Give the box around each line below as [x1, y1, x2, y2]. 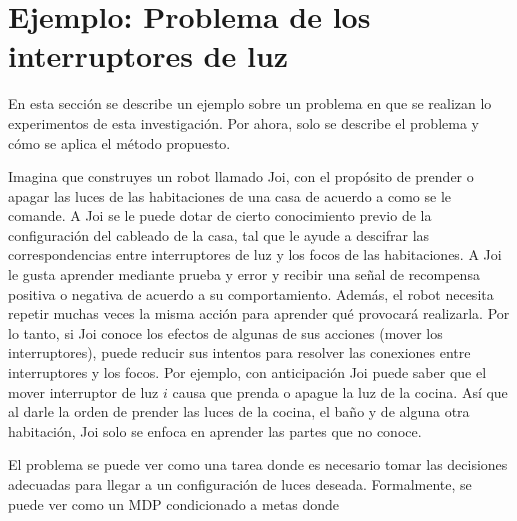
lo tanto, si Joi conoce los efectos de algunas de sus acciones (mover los [8, 322, 443, 343]
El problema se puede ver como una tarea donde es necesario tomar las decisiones [8, 454, 508, 475]
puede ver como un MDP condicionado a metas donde [8, 493, 340, 514]
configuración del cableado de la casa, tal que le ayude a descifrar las [8, 224, 430, 245]
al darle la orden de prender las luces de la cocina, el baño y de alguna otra [8, 401, 470, 422]
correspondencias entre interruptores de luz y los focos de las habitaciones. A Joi [8, 244, 502, 265]
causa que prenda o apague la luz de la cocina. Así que [172, 381, 508, 402]
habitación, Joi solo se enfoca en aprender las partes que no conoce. [8, 420, 422, 441]
